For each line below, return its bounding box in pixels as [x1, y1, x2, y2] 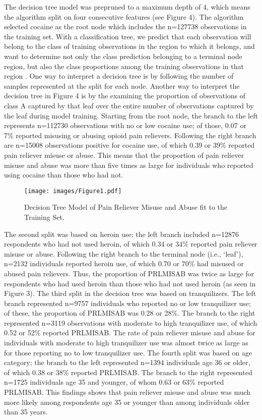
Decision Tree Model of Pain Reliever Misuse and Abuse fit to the [24, 202, 228, 212]
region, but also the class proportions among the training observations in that [4, 61, 244, 71]
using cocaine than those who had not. [4, 169, 123, 180]
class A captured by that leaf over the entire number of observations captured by [4, 100, 254, 110]
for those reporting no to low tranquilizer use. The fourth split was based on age [4, 347, 252, 357]
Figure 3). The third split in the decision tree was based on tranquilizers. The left [4, 288, 256, 298]
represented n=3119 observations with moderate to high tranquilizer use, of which [4, 317, 257, 328]
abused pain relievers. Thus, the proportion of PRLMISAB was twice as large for [4, 268, 254, 278]
